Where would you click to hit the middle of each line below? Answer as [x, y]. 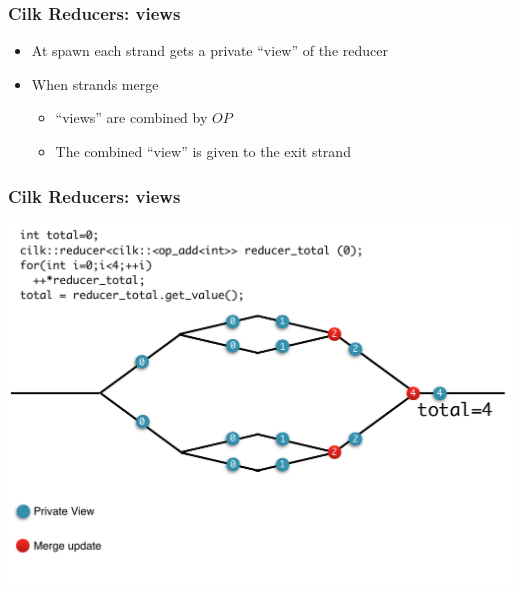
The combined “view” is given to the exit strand [203, 151]
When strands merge [95, 83]
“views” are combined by [131, 117]
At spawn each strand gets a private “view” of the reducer [209, 50]
